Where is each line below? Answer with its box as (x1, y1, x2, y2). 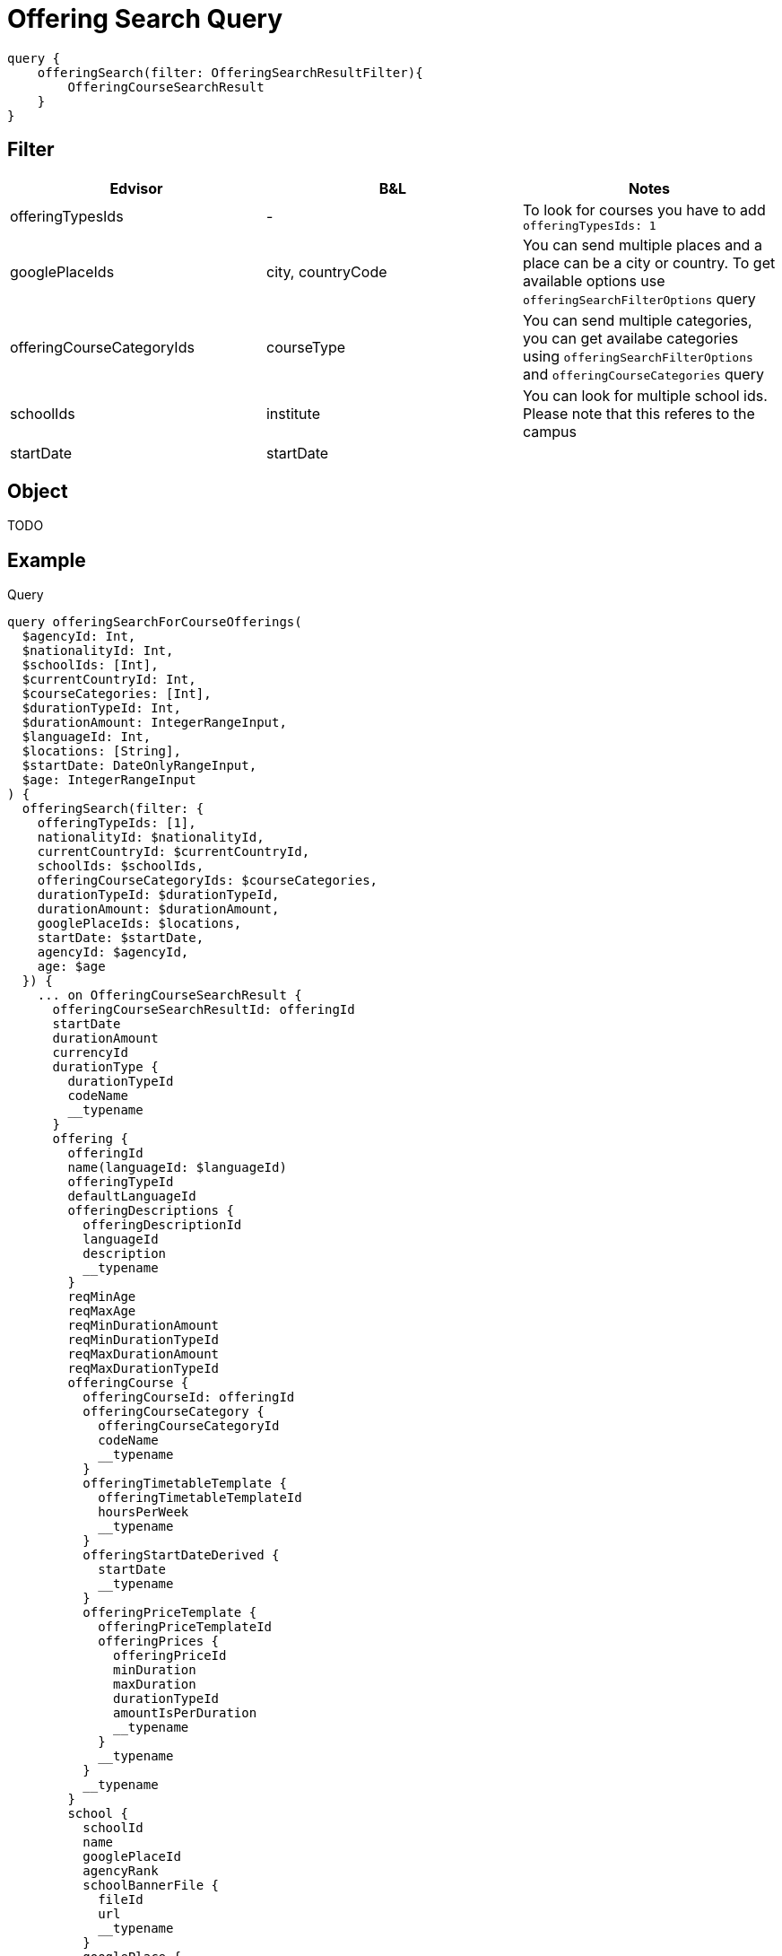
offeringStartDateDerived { (83, 1548, 280, 1563)
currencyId (52, 1045, 128, 1061)
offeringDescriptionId (83, 1218, 242, 1233)
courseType (265, 337, 346, 356)
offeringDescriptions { (67, 1203, 234, 1218)
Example (7, 548, 86, 572)
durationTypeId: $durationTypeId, (37, 887, 280, 903)
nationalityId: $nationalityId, (37, 830, 265, 845)
